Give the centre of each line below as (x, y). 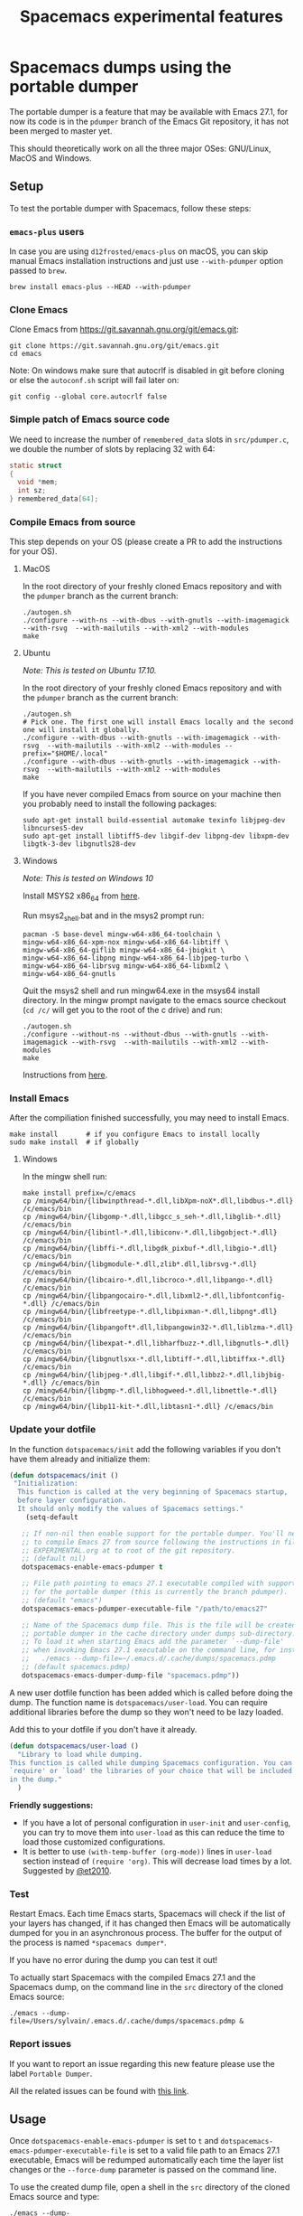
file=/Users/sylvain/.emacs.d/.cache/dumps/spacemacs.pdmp (123, 2022)
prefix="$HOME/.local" (65, 754)
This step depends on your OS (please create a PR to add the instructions (146, 542)
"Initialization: (46, 1484)
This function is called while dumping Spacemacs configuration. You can (151, 1763)
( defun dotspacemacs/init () (64, 1475)
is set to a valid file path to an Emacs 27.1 (204, 2150)
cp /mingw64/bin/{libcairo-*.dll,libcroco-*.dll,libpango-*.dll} (147, 1281)
